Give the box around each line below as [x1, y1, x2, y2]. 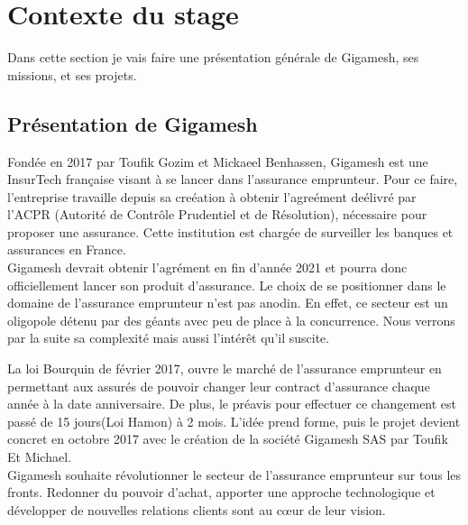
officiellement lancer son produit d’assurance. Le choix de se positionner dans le [7, 275, 446, 294]
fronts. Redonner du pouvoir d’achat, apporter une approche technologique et [7, 483, 436, 502]
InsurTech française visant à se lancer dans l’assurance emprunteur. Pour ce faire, [7, 170, 458, 189]
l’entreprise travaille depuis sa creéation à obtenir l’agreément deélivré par [7, 187, 417, 206]
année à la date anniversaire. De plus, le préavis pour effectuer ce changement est [7, 394, 457, 413]
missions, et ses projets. [7, 65, 137, 84]
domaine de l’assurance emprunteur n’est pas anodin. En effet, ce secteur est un [7, 293, 448, 312]
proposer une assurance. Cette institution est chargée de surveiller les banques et [7, 222, 454, 241]
